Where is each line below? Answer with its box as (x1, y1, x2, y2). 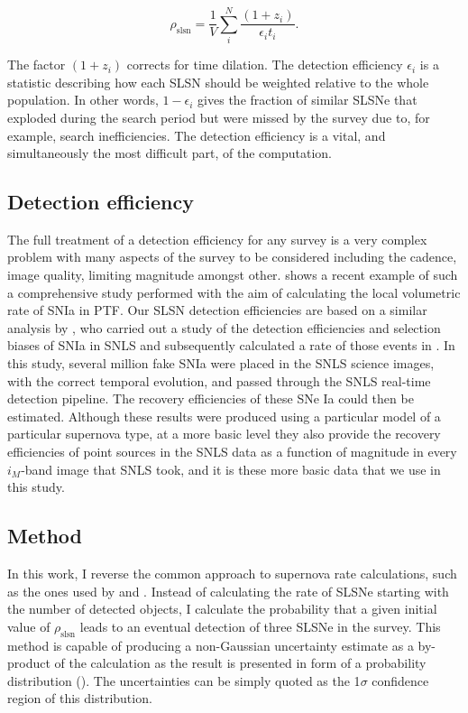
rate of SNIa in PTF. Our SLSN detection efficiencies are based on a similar (7, 301, 427, 319)
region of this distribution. (7, 689, 152, 708)
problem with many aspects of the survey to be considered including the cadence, (7, 247, 457, 266)
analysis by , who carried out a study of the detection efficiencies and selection (7, 318, 441, 337)
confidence (372, 671, 429, 690)
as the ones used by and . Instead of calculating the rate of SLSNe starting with (7, 581, 449, 600)
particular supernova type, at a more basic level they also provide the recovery (7, 424, 441, 443)
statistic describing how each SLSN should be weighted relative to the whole (7, 72, 429, 91)
